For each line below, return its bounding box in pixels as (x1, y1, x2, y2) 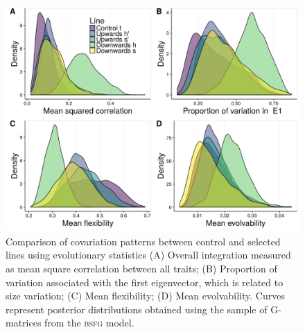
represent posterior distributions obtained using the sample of (6, 302, 268, 316)
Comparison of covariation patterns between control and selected (6, 234, 281, 248)
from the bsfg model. (44, 315, 134, 330)
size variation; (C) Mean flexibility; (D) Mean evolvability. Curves (6, 288, 285, 303)
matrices (6, 315, 42, 330)
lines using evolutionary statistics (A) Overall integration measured (6, 247, 291, 262)
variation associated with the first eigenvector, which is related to (6, 274, 284, 289)
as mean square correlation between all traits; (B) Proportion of (6, 261, 277, 276)
